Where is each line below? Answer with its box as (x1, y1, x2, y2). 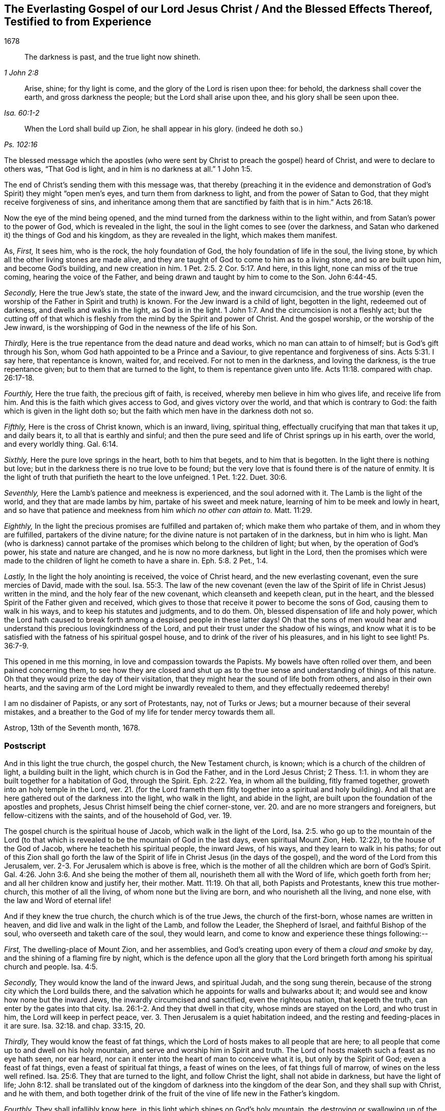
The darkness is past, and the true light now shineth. (24, 52, 201, 62)
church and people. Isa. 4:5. (4, 962, 98, 971)
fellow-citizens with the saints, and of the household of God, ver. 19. (4, 811, 232, 820)
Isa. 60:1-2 (4, 109, 40, 118)
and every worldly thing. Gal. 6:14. (4, 440, 118, 449)
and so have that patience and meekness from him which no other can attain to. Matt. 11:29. (4, 506, 313, 515)
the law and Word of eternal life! (4, 896, 112, 905)
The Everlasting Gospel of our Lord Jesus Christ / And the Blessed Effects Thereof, (4, 3, 433, 15)
